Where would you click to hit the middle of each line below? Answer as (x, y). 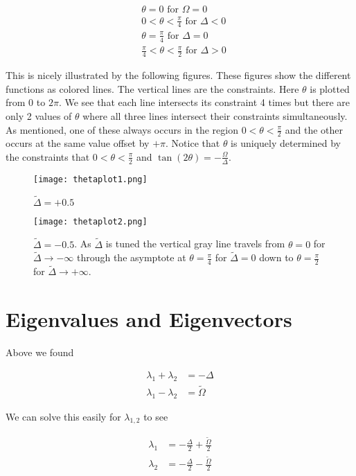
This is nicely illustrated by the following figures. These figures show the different (178, 75)
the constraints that (48, 156)
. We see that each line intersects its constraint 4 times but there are (204, 102)
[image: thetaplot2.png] (90, 221)
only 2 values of (39, 115)
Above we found (40, 352)
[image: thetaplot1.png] (90, 179)
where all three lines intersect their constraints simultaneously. (215, 115)
